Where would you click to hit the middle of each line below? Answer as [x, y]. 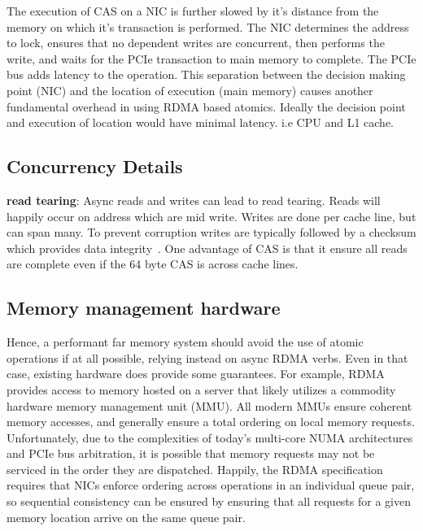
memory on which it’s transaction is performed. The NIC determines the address [208, 26]
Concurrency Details [95, 166]
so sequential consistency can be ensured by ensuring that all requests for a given [209, 501]
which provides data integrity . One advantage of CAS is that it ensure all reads [207, 248]
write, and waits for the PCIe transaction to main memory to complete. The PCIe [211, 58]
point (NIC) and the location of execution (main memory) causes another [190, 90]
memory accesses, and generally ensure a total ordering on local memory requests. [211, 422]
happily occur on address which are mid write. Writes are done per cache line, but [211, 216]
